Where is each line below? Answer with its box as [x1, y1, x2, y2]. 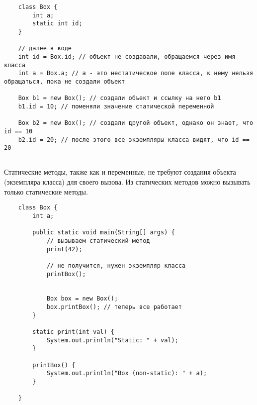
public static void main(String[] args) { [32, 229, 175, 236]
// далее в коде [18, 45, 72, 52]
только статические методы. [4, 186, 88, 197]
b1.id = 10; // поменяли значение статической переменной [18, 102, 214, 110]
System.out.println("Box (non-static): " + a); [46, 370, 207, 377]
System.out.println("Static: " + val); [46, 336, 178, 344]
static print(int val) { [32, 328, 114, 336]
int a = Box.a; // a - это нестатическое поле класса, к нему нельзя [18, 70, 254, 77]
